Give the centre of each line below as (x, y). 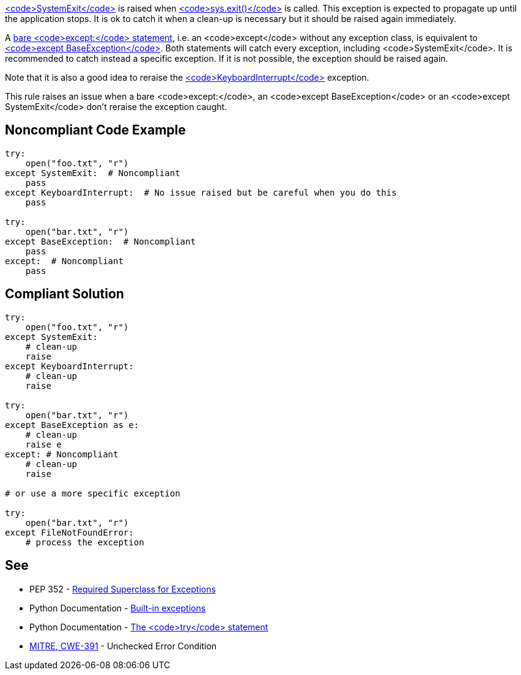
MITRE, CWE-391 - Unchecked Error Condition (123, 646)
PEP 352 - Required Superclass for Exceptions (123, 589)
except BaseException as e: (72, 425)
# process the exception (85, 542)
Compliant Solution (65, 294)
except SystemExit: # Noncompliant (93, 173)
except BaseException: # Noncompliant (100, 241)
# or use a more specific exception (93, 493)
